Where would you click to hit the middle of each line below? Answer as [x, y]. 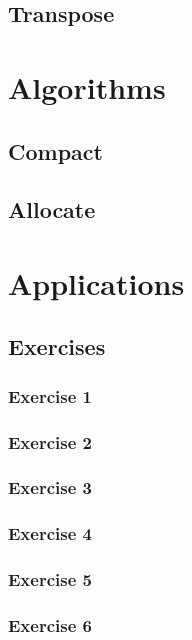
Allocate [52, 209]
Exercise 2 [50, 441]
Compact [55, 150]
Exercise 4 [50, 533]
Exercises [57, 346]
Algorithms [87, 86]
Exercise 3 [50, 487]
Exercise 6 [50, 625]
